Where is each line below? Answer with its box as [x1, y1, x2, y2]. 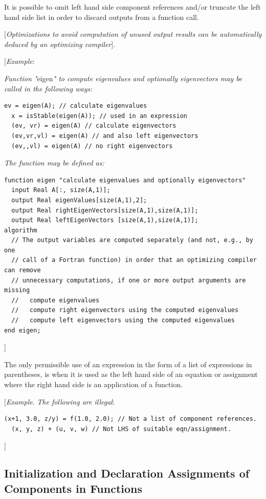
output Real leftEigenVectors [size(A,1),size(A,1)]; [11, 217, 198, 224]
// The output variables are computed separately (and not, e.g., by [11, 236, 253, 244]
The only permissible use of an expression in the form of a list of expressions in [4, 359, 252, 369]
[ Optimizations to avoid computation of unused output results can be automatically [4, 29, 262, 39]
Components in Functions [4, 480, 143, 496]
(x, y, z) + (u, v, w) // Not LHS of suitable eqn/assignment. [11, 425, 231, 433]
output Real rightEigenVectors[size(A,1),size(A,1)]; [11, 206, 198, 214]
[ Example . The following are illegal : [4, 396, 115, 407]
